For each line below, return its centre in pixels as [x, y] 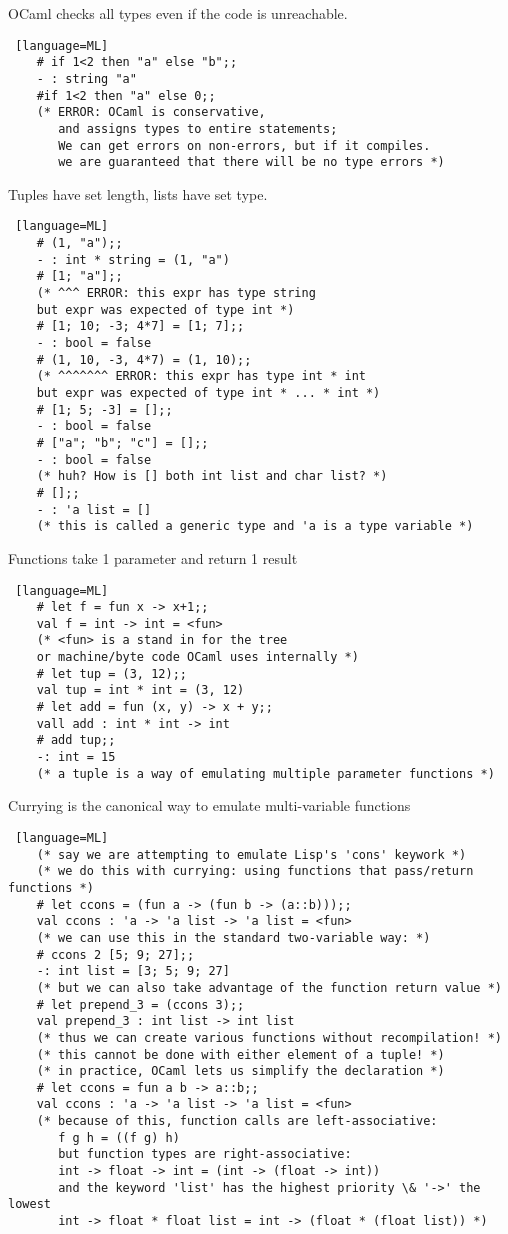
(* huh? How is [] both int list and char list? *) [212, 476]
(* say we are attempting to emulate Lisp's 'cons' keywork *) [251, 854]
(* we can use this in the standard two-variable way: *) [233, 937]
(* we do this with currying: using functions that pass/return [255, 871]
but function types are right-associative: [205, 1154]
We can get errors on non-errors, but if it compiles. [244, 145]
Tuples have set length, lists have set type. [138, 193]
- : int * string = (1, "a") [133, 259]
